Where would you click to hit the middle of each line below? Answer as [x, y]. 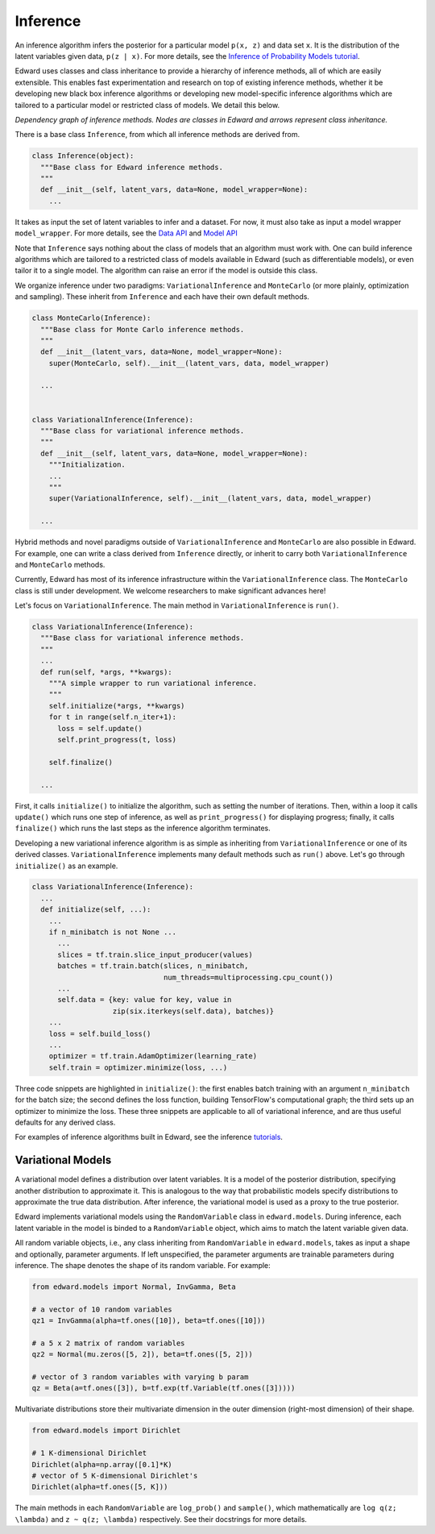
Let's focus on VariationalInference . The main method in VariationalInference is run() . [177, 605]
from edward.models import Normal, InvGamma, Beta [134, 1287]
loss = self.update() [100, 728]
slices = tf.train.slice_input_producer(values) [155, 954]
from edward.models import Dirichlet [106, 1430]
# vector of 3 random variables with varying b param [140, 1377]
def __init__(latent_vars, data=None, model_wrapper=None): [162, 352]
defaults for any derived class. [65, 1122]
